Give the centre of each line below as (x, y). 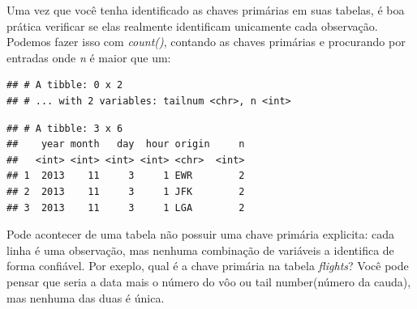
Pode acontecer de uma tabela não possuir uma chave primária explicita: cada (201, 234)
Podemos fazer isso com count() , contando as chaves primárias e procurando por (206, 42)
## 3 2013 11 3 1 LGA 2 (126, 207)
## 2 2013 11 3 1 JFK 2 (126, 191)
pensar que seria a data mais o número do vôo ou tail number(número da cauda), (209, 281)
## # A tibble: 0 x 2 (65, 85)
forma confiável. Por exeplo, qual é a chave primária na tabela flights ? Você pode (208, 266)
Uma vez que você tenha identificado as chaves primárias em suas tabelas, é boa (206, 10)
